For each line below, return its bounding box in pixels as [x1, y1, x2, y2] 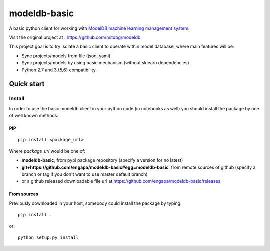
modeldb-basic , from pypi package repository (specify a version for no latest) [21, 157, 183, 163]
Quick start [9, 80, 45, 88]
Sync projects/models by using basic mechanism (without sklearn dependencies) [21, 60, 189, 66]
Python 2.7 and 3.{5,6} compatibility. [21, 67, 97, 73]
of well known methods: [9, 113, 59, 119]
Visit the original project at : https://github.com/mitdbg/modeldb [9, 34, 141, 40]
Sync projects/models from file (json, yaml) [21, 53, 111, 59]
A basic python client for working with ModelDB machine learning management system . [9, 25, 190, 31]
